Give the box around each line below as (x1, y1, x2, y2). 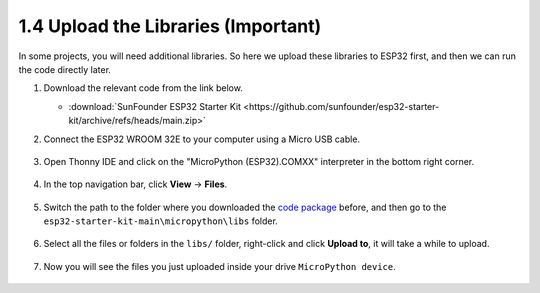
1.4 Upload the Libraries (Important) (18, 15, 322, 37)
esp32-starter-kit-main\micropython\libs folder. (43, 215, 279, 227)
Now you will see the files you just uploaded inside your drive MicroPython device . (43, 260, 396, 272)
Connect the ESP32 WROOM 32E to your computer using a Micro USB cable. (43, 133, 360, 145)
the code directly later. (18, 63, 112, 75)
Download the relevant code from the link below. (43, 82, 244, 94)
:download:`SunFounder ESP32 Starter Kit (68, 100, 242, 112)
